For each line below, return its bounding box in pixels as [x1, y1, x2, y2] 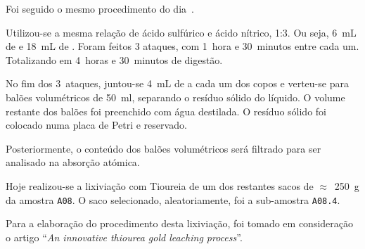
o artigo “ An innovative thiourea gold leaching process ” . [6, 229, 243, 244]
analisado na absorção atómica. [6, 155, 140, 170]
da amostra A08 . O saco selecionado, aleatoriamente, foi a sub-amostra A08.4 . [6, 192, 340, 207]
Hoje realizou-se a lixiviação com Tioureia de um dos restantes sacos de [6, 178, 314, 193]
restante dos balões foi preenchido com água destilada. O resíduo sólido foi [6, 103, 326, 118]
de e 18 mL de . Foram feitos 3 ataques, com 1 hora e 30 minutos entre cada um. [6, 39, 359, 53]
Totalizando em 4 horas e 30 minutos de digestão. [6, 52, 223, 67]
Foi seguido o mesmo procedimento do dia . [6, 1, 194, 15]
